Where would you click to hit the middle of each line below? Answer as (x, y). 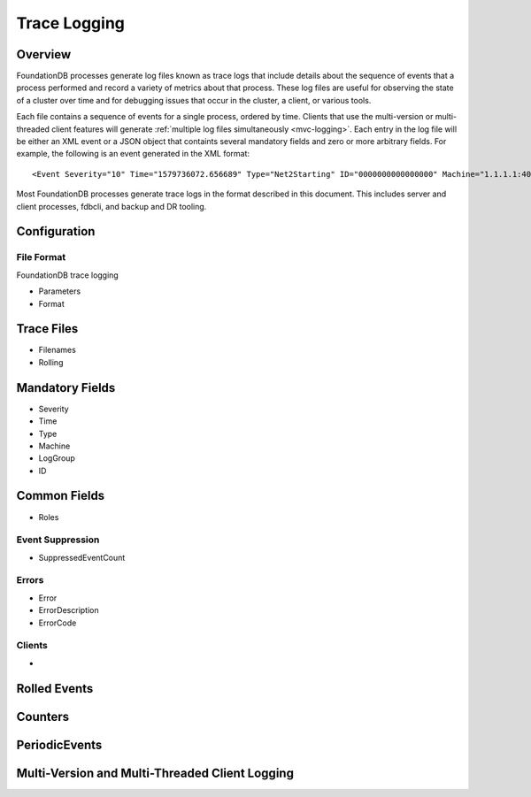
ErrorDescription (69, 610)
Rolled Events (55, 689)
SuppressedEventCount (82, 557)
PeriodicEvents (59, 744)
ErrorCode (58, 623)
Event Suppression (58, 540)
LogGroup (57, 458)
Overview (44, 54)
